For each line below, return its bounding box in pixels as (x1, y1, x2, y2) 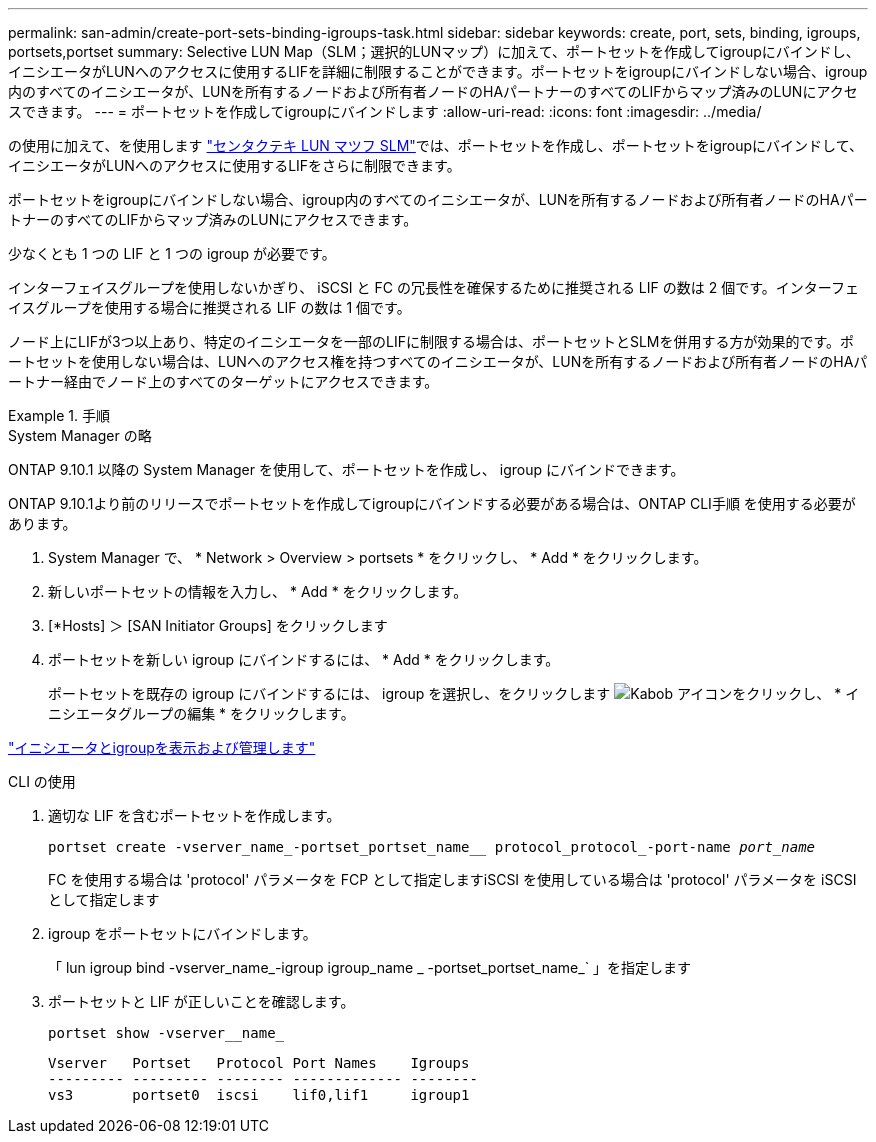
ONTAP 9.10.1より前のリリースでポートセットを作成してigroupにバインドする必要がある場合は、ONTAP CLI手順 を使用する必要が (8, 495, 856, 512)
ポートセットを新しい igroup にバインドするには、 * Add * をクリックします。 (48, 651, 560, 668)
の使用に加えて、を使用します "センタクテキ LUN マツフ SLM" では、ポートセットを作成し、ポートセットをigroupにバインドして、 (8, 137, 863, 154)
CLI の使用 (8, 773, 76, 790)
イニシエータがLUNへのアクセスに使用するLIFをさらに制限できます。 (8, 157, 461, 174)
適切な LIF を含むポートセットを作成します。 (48, 807, 341, 824)
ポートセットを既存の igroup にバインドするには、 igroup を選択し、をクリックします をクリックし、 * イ (48, 685, 860, 702)
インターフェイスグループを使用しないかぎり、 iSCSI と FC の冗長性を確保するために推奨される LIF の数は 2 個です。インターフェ (8, 279, 859, 296)
